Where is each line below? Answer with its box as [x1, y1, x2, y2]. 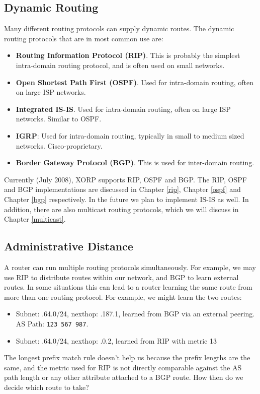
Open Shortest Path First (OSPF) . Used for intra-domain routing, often [16, 77, 254, 87]
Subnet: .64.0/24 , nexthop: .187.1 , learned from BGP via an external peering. [16, 308, 255, 319]
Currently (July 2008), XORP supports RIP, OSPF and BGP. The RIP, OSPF [4, 174, 247, 184]
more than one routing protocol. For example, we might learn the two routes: [4, 291, 242, 302]
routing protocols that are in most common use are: [4, 33, 163, 43]
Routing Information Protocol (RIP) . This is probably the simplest [16, 50, 240, 60]
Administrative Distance [4, 238, 133, 254]
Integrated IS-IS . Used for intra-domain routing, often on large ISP [16, 103, 231, 114]
